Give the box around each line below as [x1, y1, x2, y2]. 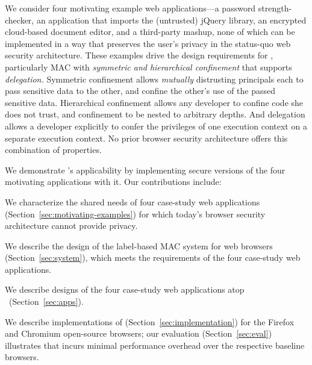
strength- [258, 2, 292, 14]
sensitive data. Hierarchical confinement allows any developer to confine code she [5, 96, 304, 108]
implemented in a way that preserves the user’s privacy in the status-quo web [5, 37, 291, 49]
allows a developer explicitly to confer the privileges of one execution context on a [5, 119, 307, 132]
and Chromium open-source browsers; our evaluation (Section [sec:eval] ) [5, 327, 272, 340]
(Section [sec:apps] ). [8, 295, 84, 308]
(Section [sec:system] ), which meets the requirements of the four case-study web [5, 251, 301, 264]
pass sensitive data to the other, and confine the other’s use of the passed [5, 84, 276, 97]
